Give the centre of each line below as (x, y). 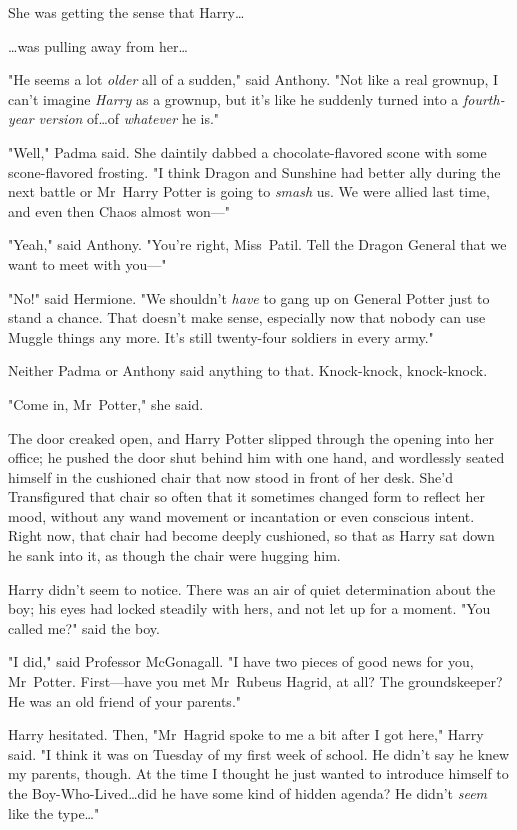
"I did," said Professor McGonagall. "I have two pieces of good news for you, (241, 661)
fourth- (483, 98)
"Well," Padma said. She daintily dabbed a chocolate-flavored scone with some (247, 151)
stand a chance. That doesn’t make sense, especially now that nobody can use (247, 317)
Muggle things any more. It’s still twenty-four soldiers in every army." (221, 336)
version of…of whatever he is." (129, 118)
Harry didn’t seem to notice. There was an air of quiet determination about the (252, 588)
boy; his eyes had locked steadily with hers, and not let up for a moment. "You (249, 608)
